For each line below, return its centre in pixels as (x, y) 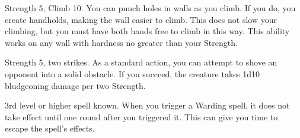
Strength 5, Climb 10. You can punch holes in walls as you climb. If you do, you (150, 8)
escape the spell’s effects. (50, 128)
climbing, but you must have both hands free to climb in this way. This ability (147, 31)
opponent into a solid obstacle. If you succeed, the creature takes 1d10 (133, 73)
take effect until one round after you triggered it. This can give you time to (141, 116)
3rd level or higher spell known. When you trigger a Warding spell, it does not (147, 105)
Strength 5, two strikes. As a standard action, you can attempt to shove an (141, 62)
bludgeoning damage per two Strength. (75, 85)
